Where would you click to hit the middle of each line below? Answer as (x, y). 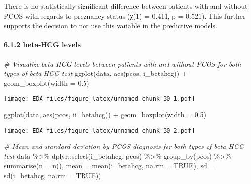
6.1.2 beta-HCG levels (42, 45)
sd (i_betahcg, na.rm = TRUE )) (53, 175)
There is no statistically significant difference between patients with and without (126, 6)
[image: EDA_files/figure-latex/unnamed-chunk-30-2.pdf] (100, 130)
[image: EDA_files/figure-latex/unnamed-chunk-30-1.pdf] (100, 99)
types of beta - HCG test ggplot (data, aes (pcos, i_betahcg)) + (96, 73)
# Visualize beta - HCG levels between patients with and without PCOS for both (123, 63)
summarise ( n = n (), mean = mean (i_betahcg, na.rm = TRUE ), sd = (109, 166)
